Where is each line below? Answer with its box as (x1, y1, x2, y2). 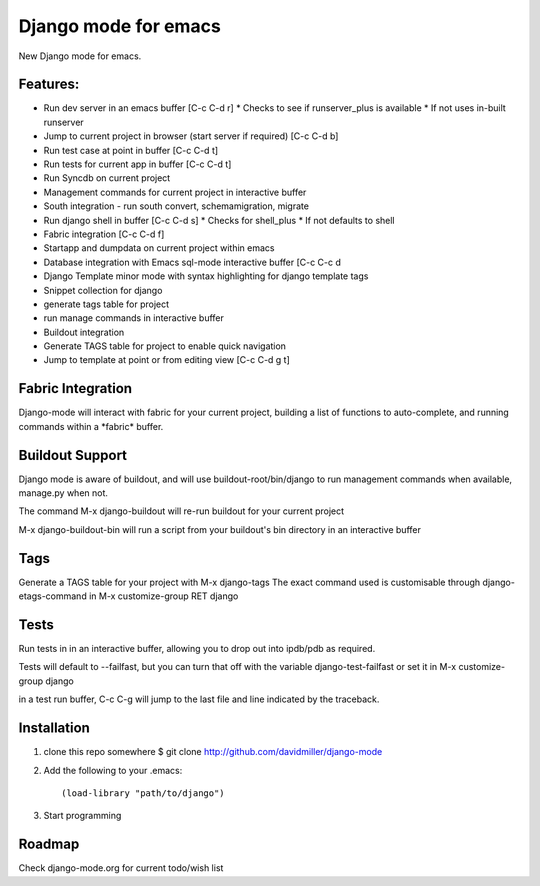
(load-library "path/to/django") (61, 787, 225, 799)
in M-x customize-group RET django (88, 590, 239, 602)
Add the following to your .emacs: (43, 764, 183, 776)
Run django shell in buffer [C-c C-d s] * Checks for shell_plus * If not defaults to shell (43, 214, 395, 226)
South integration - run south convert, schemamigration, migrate (43, 200, 310, 212)
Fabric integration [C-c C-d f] (43, 228, 165, 240)
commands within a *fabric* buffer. (18, 420, 164, 432)
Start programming (43, 810, 122, 822)
